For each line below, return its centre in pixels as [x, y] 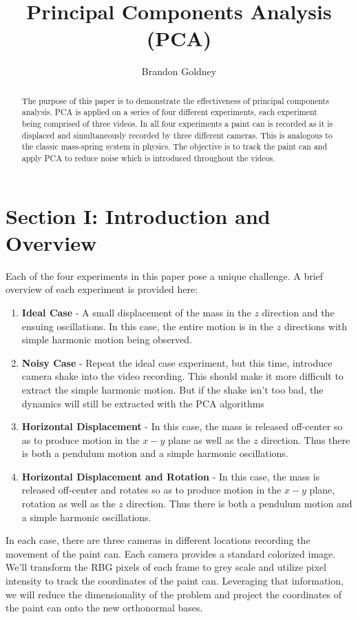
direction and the [298, 312]
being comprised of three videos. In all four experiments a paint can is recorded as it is [177, 124]
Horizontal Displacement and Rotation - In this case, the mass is [171, 476]
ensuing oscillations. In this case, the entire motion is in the [148, 326]
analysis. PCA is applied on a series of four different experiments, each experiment [169, 112]
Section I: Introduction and [138, 215]
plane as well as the [209, 439]
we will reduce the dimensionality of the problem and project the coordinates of [173, 594]
